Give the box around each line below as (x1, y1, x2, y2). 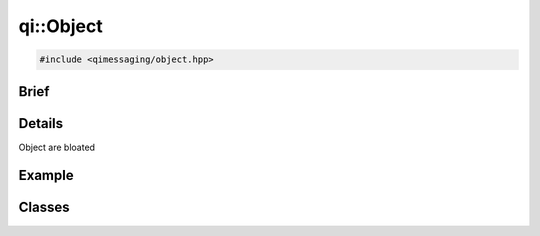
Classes (18, 199, 70, 216)
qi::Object (18, 15, 104, 37)
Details (18, 115, 64, 132)
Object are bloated (18, 141, 95, 153)
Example (18, 167, 74, 184)
